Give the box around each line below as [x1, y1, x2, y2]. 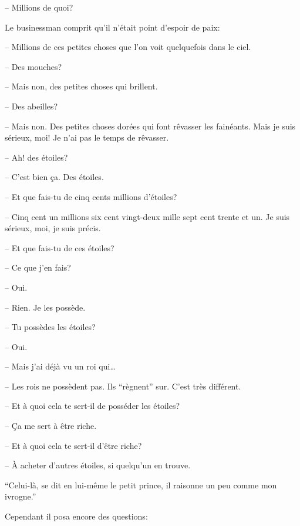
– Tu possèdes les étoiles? [5, 321, 96, 333]
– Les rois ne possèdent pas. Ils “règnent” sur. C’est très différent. [5, 379, 241, 392]
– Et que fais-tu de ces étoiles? [5, 241, 114, 254]
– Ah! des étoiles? [5, 151, 68, 163]
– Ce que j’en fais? [5, 261, 71, 274]
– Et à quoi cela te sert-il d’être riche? [5, 439, 142, 451]
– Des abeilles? [5, 99, 58, 112]
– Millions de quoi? [5, 1, 73, 13]
